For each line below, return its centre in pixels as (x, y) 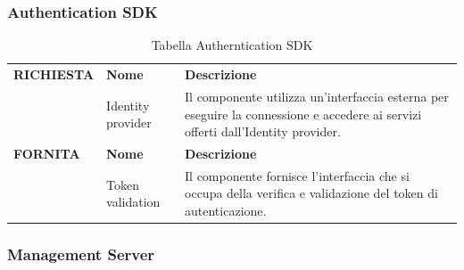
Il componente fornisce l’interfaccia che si (297, 175)
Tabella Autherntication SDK (232, 45)
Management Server (81, 254)
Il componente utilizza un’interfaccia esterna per (317, 96)
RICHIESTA (54, 74)
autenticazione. (226, 210)
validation (133, 202)
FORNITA (47, 153)
